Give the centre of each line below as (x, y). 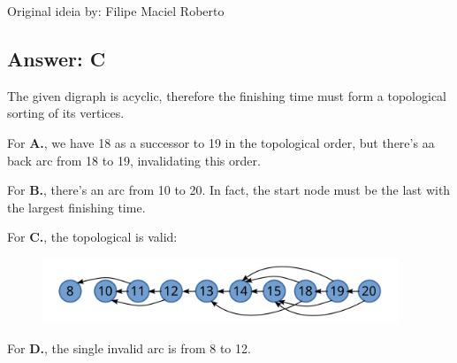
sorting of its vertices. (66, 113)
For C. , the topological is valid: (92, 237)
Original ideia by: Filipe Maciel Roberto (116, 11)
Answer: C (57, 58)
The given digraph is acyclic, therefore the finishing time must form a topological (227, 95)
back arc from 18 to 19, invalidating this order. (134, 160)
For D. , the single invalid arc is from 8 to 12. (129, 348)
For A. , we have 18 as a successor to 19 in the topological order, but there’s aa (221, 142)
